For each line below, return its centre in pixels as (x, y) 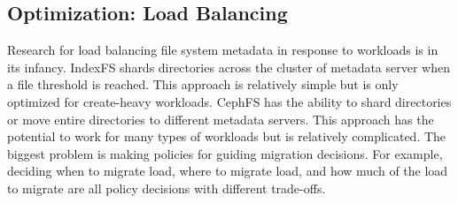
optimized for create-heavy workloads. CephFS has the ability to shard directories (229, 101)
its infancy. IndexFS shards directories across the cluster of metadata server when (229, 67)
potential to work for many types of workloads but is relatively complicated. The (227, 136)
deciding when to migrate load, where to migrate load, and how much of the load (228, 171)
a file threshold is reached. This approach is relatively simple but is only (203, 84)
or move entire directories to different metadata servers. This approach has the (221, 119)
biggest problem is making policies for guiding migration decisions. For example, (225, 153)
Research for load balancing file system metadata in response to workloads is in (223, 50)
